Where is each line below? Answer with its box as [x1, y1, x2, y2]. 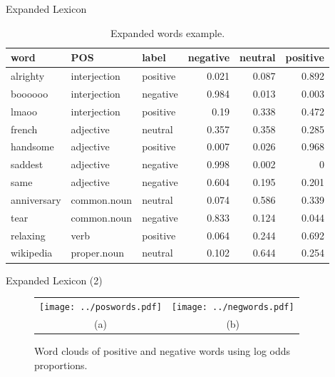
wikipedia [11, 245, 53, 260]
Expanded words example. [110, 25, 225, 40]
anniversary [11, 192, 61, 207]
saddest [11, 157, 43, 172]
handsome [11, 139, 54, 154]
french [11, 121, 38, 136]
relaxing [11, 227, 46, 242]
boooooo [11, 86, 48, 100]
